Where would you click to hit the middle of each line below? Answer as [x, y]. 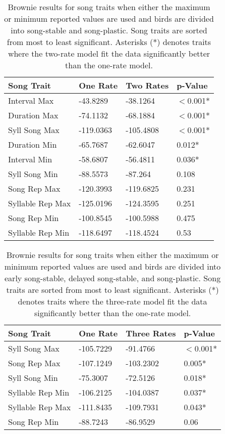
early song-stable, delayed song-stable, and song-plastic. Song [113, 278]
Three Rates [151, 333]
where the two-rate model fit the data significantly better [109, 53]
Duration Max [33, 115]
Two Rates [147, 85]
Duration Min [33, 144]
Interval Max [31, 100]
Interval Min [30, 159]
